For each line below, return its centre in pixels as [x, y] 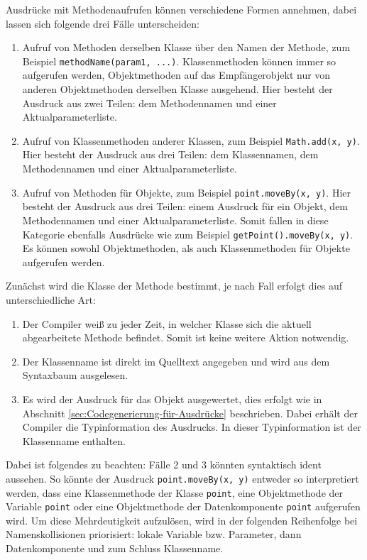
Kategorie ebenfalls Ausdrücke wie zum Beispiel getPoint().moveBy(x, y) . [188, 234]
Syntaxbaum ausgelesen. [75, 375]
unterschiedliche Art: [51, 299]
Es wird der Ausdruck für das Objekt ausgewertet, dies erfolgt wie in [172, 399]
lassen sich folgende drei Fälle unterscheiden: [103, 23]
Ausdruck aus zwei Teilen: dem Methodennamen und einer [149, 103]
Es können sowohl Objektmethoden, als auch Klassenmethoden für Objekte [186, 248]
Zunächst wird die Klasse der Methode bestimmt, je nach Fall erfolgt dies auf [174, 286]
